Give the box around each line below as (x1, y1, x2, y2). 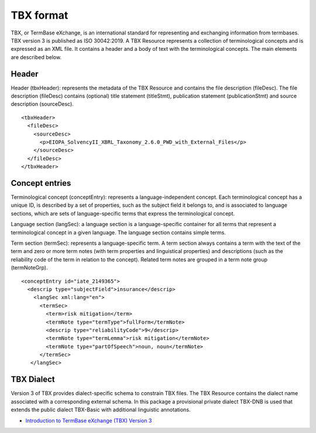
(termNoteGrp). (11, 264, 48, 271)
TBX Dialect (11, 375, 55, 384)
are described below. (11, 53, 61, 61)
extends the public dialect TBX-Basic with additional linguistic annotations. (11, 406, 191, 413)
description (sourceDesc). (11, 101, 74, 108)
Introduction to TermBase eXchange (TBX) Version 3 (25, 417, 152, 424)
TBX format (11, 9, 68, 22)
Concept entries (11, 178, 71, 188)
